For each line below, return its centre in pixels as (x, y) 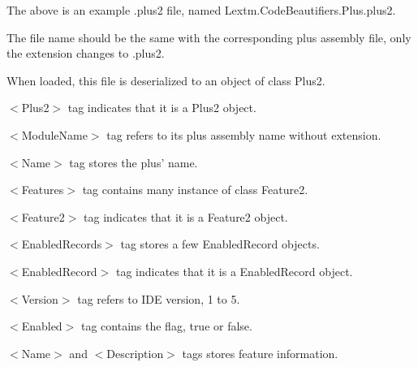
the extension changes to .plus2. (86, 53)
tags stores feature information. (260, 353)
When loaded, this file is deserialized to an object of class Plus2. (166, 80)
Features (43, 190)
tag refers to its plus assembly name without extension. (244, 134)
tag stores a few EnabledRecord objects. (220, 244)
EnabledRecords (62, 244)
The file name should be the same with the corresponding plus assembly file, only (209, 37)
